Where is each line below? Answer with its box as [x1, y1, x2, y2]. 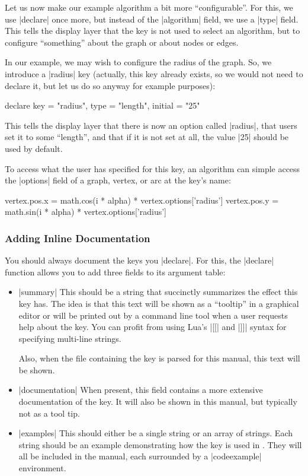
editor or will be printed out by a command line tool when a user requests [18, 309, 288, 321]
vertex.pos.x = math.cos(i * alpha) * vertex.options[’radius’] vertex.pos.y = [5, 193, 279, 206]
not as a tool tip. [18, 407, 80, 419]
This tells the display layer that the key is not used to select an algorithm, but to [5, 24, 300, 37]
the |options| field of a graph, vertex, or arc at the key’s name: [5, 174, 231, 186]
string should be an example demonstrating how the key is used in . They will [18, 438, 302, 450]
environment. [18, 462, 66, 474]
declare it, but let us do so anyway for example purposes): [5, 79, 216, 91]
